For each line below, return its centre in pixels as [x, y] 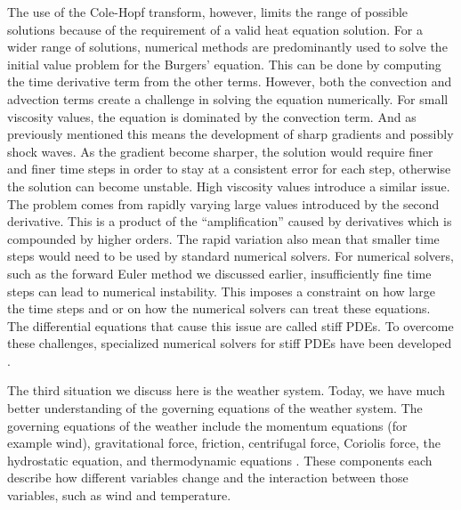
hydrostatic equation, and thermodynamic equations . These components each [220, 460]
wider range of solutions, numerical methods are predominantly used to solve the [227, 47]
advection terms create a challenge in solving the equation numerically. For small [228, 98]
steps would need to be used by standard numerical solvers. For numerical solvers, [230, 256]
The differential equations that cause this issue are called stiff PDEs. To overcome [230, 325]
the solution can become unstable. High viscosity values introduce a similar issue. [229, 186]
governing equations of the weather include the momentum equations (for [207, 425]
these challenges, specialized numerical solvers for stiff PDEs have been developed [230, 343]
